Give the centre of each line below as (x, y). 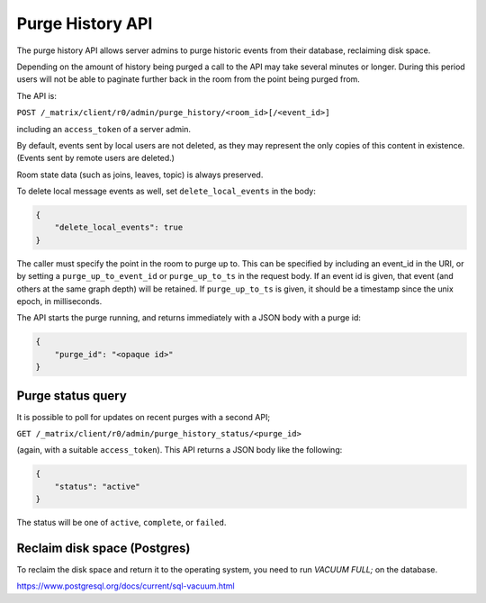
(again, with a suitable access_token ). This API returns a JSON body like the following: (180, 450)
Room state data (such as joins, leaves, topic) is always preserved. (140, 175)
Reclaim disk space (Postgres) (103, 548)
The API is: (37, 95)
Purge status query (72, 396)
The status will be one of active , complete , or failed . (121, 523)
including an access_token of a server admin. (103, 129)
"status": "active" (98, 486)
